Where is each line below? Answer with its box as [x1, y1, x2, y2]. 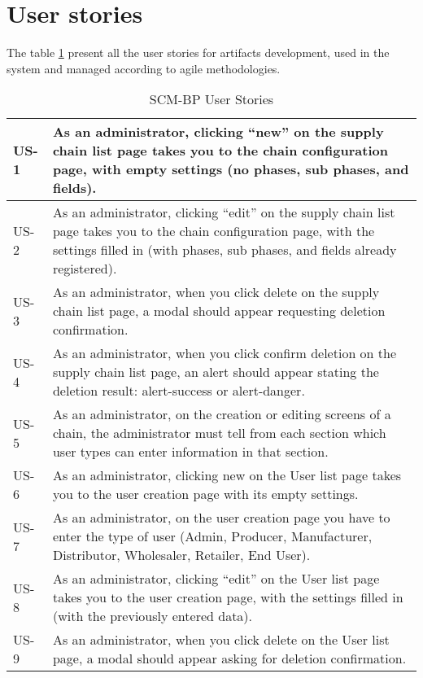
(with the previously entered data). [52, 606, 253, 626]
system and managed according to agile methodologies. [7, 59, 281, 77]
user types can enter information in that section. [52, 442, 329, 461]
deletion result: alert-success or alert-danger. [52, 381, 305, 400]
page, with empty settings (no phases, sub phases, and [52, 160, 409, 179]
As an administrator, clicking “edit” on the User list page [52, 569, 380, 588]
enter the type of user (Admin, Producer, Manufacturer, [52, 527, 373, 546]
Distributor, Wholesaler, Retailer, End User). [52, 545, 311, 565]
